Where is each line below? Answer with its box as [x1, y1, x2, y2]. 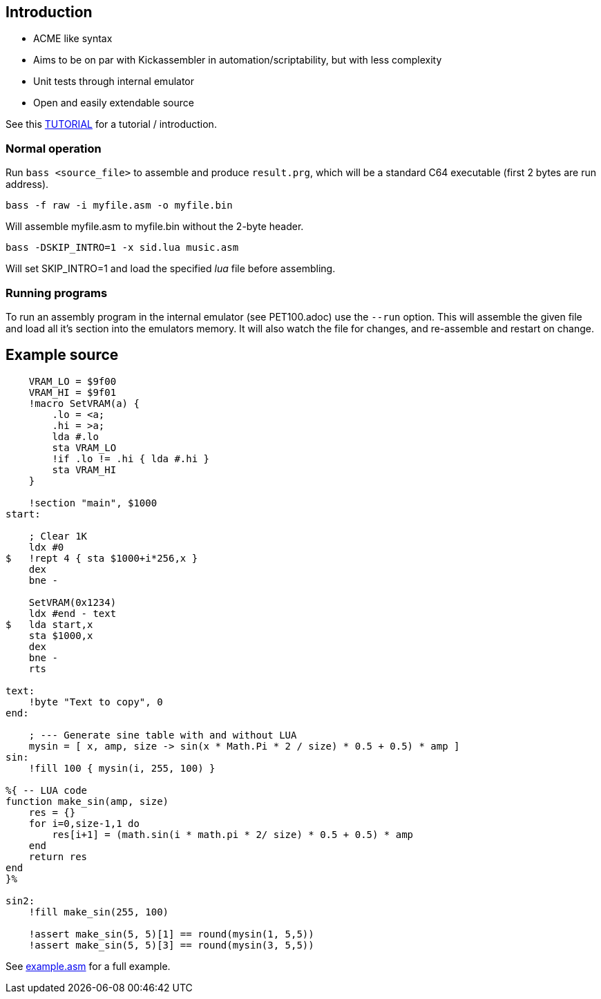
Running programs [6, 285, 108, 300]
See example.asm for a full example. [6, 960, 171, 972]
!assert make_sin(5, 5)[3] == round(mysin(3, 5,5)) [28, 939, 314, 951]
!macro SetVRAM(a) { [28, 397, 140, 409]
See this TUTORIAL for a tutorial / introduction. [6, 118, 217, 131]
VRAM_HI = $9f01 [28, 386, 117, 398]
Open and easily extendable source [33, 97, 194, 109]
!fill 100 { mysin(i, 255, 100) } [28, 762, 216, 774]
